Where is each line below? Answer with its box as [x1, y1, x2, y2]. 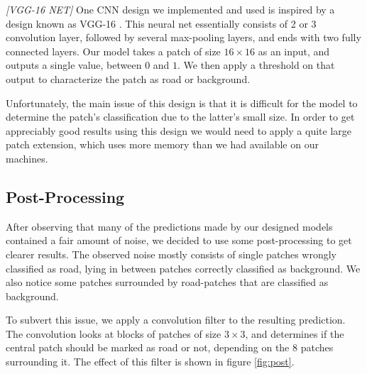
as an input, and [258, 43, 330, 58]
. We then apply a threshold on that [177, 57, 335, 72]
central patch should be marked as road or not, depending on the [6, 340, 290, 355]
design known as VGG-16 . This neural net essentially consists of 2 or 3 [6, 16, 317, 31]
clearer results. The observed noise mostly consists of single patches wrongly [6, 246, 337, 261]
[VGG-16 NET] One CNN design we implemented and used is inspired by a [6, 2, 335, 16]
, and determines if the [245, 326, 344, 341]
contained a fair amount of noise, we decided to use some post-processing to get [6, 233, 352, 248]
